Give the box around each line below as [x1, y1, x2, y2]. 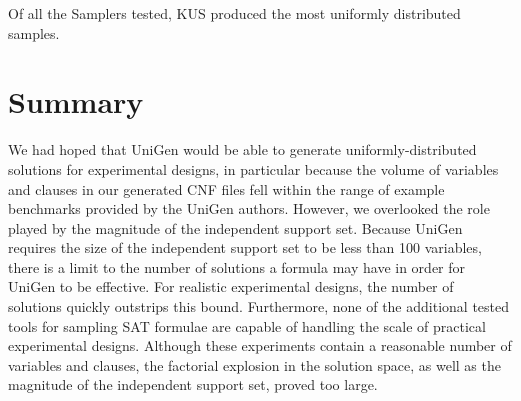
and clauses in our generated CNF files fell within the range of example [8, 178, 445, 199]
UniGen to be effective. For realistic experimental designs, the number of [8, 276, 454, 297]
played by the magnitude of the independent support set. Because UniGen [8, 217, 463, 238]
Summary [8, 81, 144, 122]
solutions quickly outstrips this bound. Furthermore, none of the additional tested [8, 296, 510, 317]
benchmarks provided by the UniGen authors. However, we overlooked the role [8, 198, 490, 219]
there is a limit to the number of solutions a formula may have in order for [8, 256, 466, 277]
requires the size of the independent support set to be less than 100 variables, [8, 237, 482, 258]
